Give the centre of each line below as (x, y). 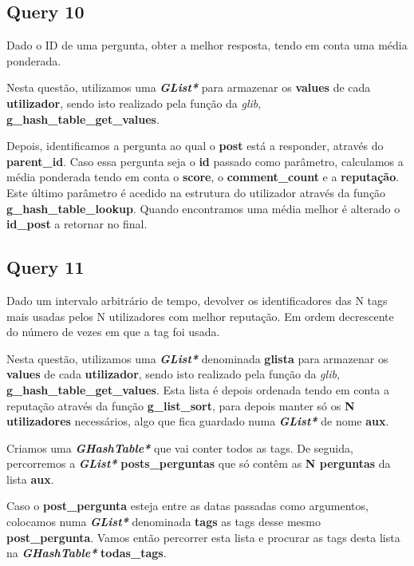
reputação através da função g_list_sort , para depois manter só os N (181, 405)
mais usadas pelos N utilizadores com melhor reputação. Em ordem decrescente (200, 316)
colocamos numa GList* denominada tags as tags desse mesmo (164, 522)
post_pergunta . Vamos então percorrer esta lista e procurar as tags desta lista (203, 537)
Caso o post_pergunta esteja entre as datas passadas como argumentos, (187, 506)
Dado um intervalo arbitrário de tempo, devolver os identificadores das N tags (197, 300)
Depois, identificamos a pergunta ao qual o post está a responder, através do (195, 146)
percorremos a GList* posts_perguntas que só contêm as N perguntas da (199, 463)
